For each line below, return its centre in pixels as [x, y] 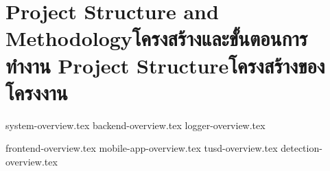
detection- [302, 148]
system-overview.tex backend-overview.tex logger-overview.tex [135, 125]
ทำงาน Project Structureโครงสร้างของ [165, 65]
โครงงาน [37, 92]
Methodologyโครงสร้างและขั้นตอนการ [157, 38]
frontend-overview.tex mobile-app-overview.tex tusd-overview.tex [142, 148]
